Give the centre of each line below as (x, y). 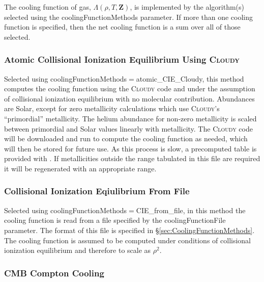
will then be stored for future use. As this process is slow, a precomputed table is (130, 148)
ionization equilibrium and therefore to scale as (78, 250)
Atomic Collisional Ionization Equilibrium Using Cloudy (122, 59)
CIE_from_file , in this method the (191, 210)
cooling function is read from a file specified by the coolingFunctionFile (115, 220)
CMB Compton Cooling (54, 273)
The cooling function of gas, (48, 7)
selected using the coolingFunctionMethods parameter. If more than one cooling (129, 17)
